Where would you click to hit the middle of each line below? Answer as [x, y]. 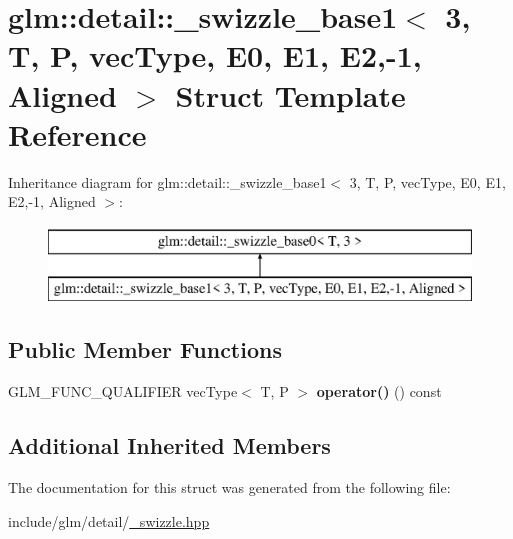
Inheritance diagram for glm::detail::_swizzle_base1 [167, 181]
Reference [77, 133]
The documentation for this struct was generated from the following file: [229, 487]
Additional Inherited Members [169, 445]
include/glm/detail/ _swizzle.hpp [109, 520]
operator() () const [379, 391]
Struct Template [290, 94]
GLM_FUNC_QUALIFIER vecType [123, 391]
